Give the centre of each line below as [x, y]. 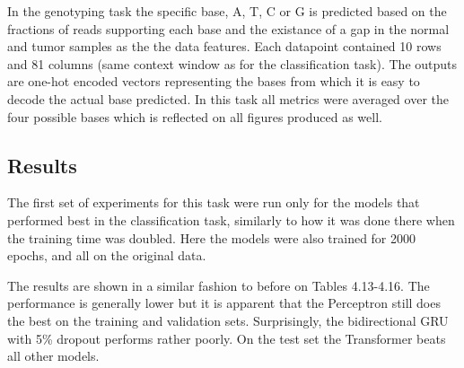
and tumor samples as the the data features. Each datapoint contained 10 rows [224, 46]
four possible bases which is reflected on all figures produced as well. [195, 116]
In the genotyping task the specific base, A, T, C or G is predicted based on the [227, 11]
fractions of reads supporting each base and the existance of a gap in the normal [228, 28]
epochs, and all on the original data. [107, 255]
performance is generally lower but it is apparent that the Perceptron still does [224, 303]
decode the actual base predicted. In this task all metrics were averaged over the [228, 98]
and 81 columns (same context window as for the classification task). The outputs [232, 63]
